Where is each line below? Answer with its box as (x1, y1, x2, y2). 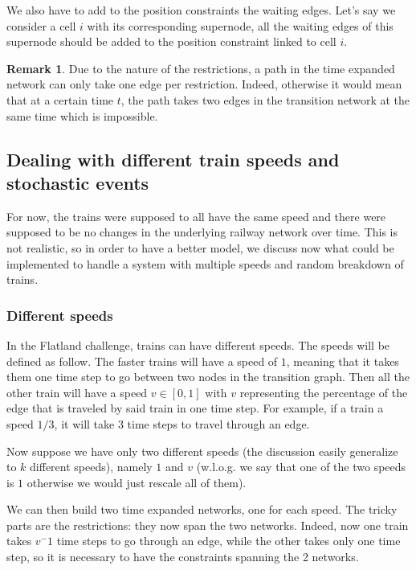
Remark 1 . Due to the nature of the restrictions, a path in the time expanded (6, 59, 395, 76)
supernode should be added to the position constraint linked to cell (6, 33, 336, 50)
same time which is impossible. (6, 107, 158, 124)
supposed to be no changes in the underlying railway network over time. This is (6, 223, 398, 240)
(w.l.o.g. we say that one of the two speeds (196, 458, 406, 475)
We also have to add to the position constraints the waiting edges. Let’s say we (6, 2, 396, 18)
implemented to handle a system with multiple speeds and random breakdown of (6, 255, 404, 272)
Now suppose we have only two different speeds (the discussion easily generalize (6, 442, 398, 459)
